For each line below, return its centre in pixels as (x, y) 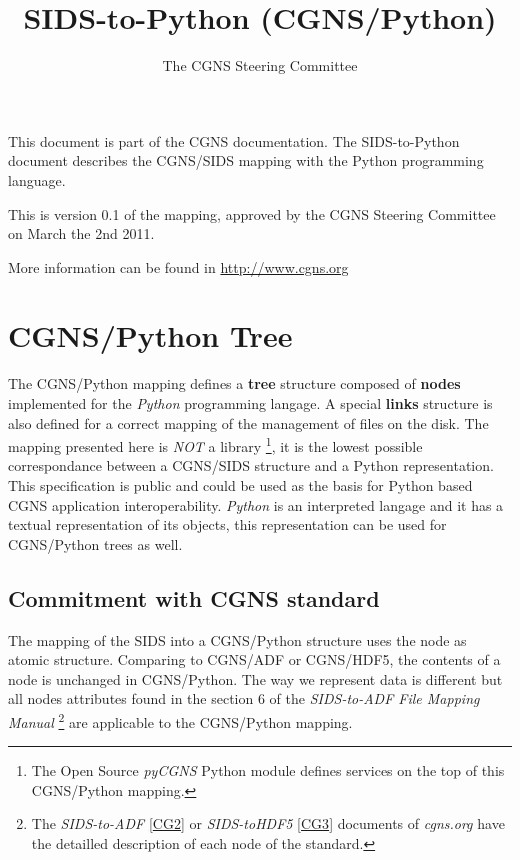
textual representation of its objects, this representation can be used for (227, 524)
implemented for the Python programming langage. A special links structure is (250, 403)
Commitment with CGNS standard (194, 597)
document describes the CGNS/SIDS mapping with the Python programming (246, 160)
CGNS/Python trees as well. (95, 543)
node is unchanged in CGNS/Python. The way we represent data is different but (255, 678)
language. (37, 179)
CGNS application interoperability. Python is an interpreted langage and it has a (256, 504)
